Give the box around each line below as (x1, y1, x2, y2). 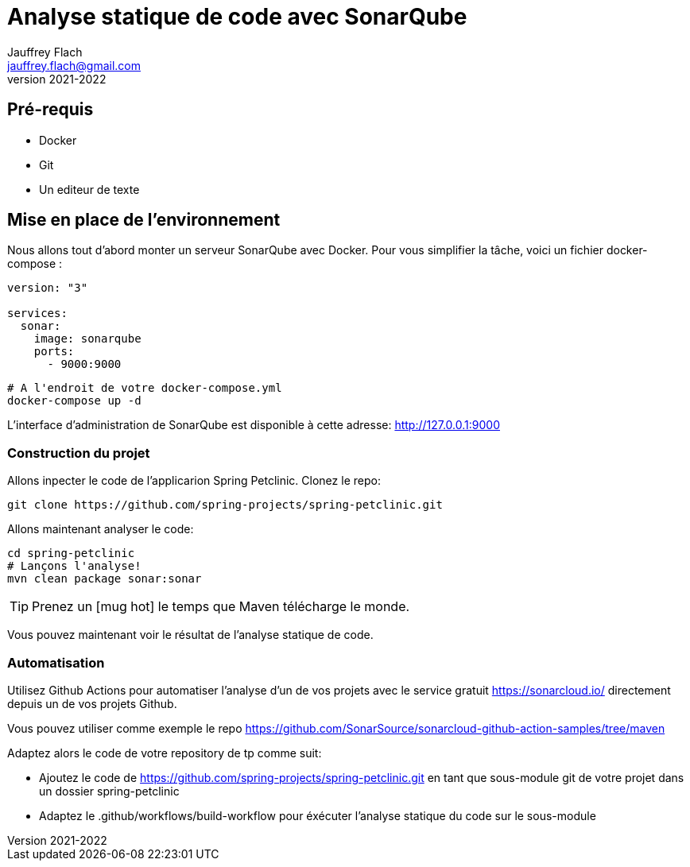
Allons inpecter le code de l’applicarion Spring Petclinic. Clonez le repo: (7, 474, 381, 488)
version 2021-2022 (7, 72, 107, 86)
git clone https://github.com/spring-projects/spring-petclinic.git (7, 498, 443, 512)
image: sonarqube (33, 332, 141, 346)
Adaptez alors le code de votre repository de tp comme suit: (7, 745, 322, 760)
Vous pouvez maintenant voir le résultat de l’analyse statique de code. (7, 628, 374, 642)
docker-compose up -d (7, 394, 141, 408)
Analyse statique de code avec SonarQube (7, 3, 467, 30)
